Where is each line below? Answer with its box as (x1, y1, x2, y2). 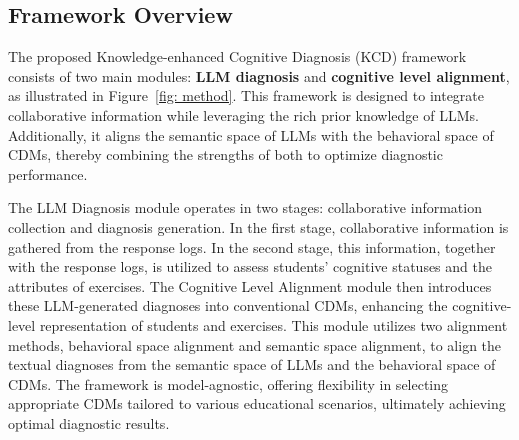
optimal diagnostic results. (8, 412, 170, 433)
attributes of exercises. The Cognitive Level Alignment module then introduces (8, 275, 492, 296)
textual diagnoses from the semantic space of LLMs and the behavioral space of (8, 354, 496, 375)
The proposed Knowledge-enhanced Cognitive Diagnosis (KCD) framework (8, 46, 467, 67)
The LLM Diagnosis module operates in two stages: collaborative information (8, 197, 482, 218)
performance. (8, 163, 88, 184)
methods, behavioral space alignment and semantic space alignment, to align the (8, 334, 502, 355)
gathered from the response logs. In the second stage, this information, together (8, 236, 496, 257)
